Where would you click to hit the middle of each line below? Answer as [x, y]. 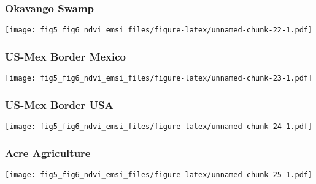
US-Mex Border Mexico [65, 56]
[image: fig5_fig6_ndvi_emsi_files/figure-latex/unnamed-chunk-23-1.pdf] [159, 79]
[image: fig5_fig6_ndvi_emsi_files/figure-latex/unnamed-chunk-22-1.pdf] [159, 30]
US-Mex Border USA [59, 104]
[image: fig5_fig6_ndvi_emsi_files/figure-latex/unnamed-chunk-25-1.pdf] [159, 175]
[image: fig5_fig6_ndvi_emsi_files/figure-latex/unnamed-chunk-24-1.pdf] [159, 126]
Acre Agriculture [48, 153]
